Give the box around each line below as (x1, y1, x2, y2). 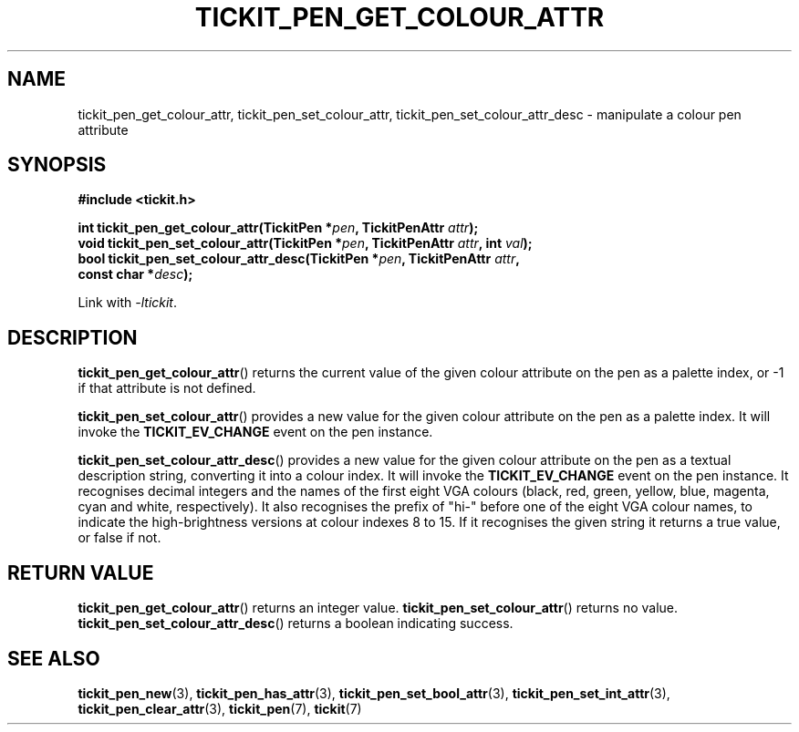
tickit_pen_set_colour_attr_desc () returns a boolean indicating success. (78, 615, 514, 632)
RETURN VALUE (7, 561, 154, 584)
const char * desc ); (78, 266, 193, 283)
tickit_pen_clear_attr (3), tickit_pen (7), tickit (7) (78, 700, 362, 717)
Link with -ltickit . (78, 294, 178, 311)
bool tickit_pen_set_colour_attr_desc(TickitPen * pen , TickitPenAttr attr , (78, 251, 520, 267)
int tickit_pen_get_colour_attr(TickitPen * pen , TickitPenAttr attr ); (78, 220, 479, 236)
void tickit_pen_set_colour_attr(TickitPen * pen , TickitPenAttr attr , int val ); (78, 235, 533, 252)
